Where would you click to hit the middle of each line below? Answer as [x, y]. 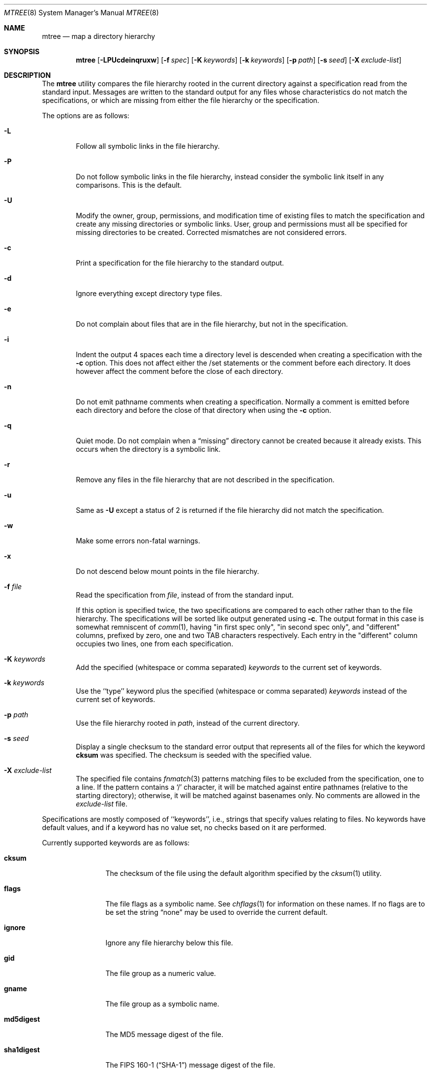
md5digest [22, 1019]
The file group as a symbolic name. [162, 1004]
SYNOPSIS [22, 51]
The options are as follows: [86, 116]
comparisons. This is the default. [129, 185]
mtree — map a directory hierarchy [99, 36]
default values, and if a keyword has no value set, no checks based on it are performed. [184, 827]
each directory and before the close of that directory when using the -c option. [204, 410]
